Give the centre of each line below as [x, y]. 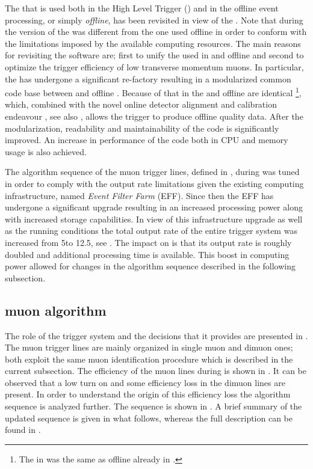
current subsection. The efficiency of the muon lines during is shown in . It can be [156, 371]
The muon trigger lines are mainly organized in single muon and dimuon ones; [149, 347]
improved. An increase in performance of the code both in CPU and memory [147, 140]
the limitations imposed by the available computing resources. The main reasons [153, 43]
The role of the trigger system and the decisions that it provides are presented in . [156, 335]
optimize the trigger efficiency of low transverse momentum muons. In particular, [154, 66]
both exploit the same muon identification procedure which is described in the [149, 359]
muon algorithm [56, 310]
